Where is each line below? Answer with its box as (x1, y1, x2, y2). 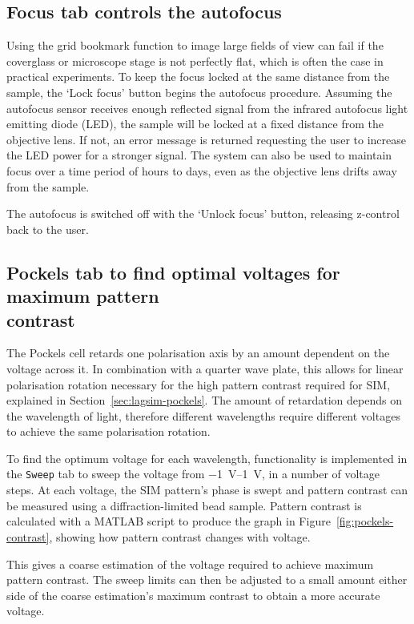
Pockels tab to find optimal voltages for (6, 260, 340, 284)
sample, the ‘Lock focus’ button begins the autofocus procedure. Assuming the (6, 83, 392, 100)
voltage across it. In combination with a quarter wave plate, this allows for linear (6, 360, 404, 376)
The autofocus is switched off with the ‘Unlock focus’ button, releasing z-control (6, 205, 400, 222)
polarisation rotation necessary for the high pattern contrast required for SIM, (6, 376, 391, 393)
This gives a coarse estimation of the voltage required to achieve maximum (6, 555, 374, 572)
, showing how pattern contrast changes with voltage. (49, 528, 311, 545)
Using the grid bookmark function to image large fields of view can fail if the (6, 37, 384, 54)
